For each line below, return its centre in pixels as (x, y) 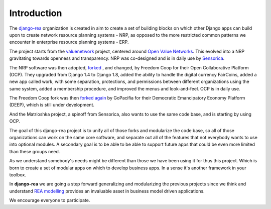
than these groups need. (35, 151)
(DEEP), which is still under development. (52, 105)
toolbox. (18, 175)
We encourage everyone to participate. (50, 200)
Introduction (36, 13)
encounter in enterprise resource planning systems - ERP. (69, 42)
